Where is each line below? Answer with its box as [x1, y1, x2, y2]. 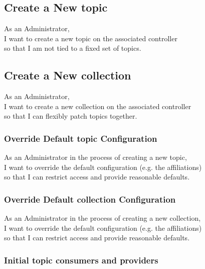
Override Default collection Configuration [4, 193, 176, 205]
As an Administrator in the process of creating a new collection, [4, 213, 201, 223]
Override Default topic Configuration [4, 132, 157, 144]
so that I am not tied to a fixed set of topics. [4, 43, 141, 53]
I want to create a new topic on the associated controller [4, 33, 177, 43]
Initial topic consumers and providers [4, 253, 158, 266]
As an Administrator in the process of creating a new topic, [4, 152, 187, 162]
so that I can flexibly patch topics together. [4, 111, 137, 121]
